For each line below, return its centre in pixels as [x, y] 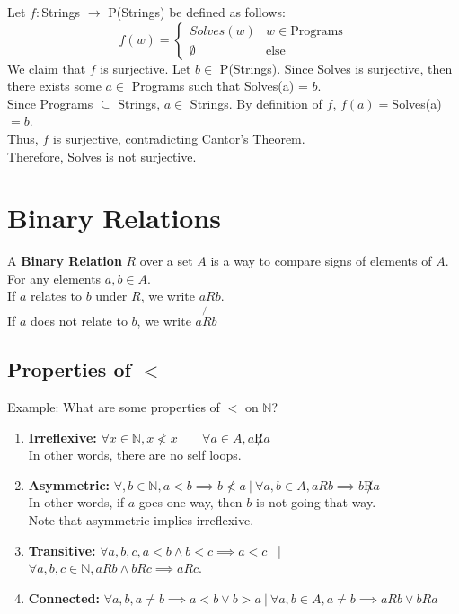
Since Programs [50, 103]
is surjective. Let [146, 68]
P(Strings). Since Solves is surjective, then [336, 68]
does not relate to [79, 321]
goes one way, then [190, 502]
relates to [56, 296]
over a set [166, 261]
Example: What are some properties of [114, 407]
